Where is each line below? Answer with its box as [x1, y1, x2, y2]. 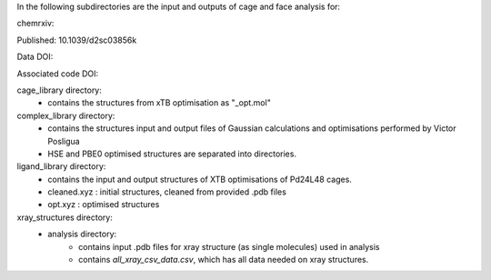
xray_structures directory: [16, 212, 114, 223]
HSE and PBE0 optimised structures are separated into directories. [47, 148, 297, 159]
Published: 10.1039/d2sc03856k [16, 35, 137, 45]
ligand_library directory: [16, 161, 106, 172]
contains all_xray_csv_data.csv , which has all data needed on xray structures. [78, 255, 369, 265]
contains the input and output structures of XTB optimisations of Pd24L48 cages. [47, 174, 352, 185]
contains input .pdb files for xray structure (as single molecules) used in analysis [78, 241, 380, 252]
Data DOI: [16, 51, 54, 63]
